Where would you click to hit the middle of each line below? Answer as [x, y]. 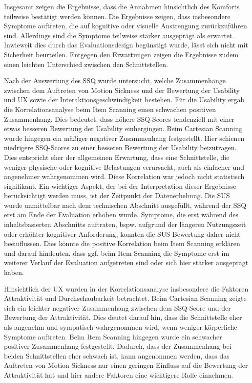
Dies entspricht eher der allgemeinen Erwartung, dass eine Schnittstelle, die [117, 157]
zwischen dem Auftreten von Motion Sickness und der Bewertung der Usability [122, 90]
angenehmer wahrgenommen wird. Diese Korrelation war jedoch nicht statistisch [124, 176]
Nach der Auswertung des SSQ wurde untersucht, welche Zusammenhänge [115, 80]
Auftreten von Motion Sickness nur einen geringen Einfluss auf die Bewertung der [126, 365]
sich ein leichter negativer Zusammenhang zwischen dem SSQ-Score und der [117, 307]
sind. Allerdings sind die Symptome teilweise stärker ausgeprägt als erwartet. [119, 35]
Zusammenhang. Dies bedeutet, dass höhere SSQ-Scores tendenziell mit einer [119, 119]
